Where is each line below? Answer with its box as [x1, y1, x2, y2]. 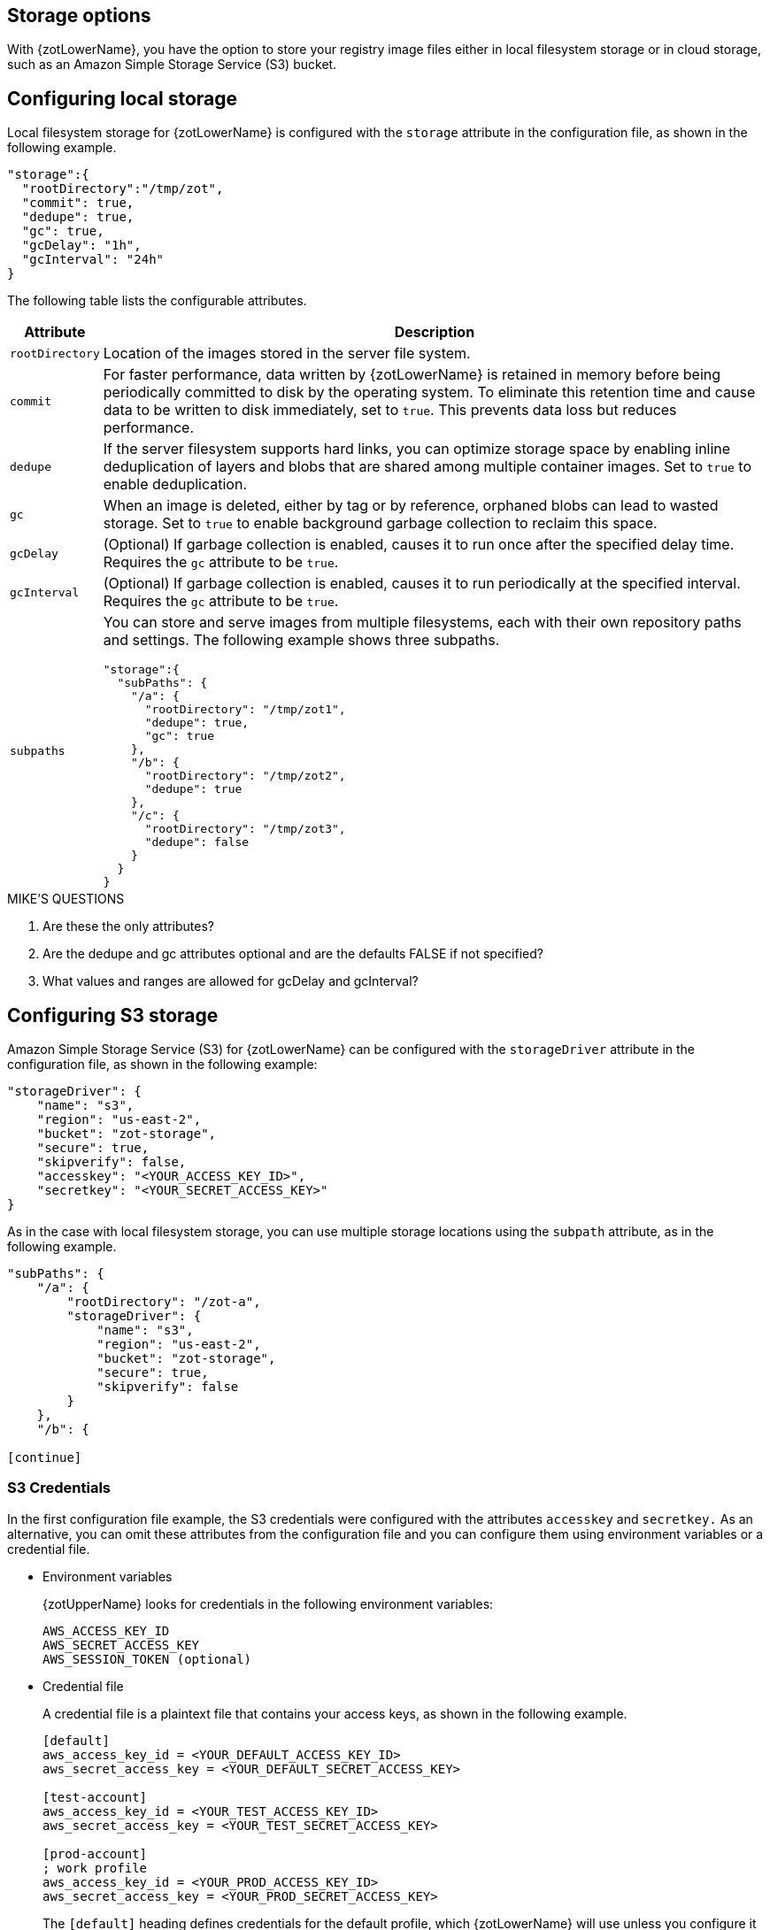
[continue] [7, 1450, 82, 1465]
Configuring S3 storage [7, 1003, 219, 1027]
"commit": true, [21, 196, 135, 211]
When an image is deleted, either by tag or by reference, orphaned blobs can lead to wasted [103, 496, 719, 515]
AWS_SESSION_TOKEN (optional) [42, 1651, 252, 1666]
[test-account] [42, 1789, 148, 1804]
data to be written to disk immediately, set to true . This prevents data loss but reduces [103, 401, 677, 419]
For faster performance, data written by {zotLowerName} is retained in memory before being [103, 365, 721, 384]
